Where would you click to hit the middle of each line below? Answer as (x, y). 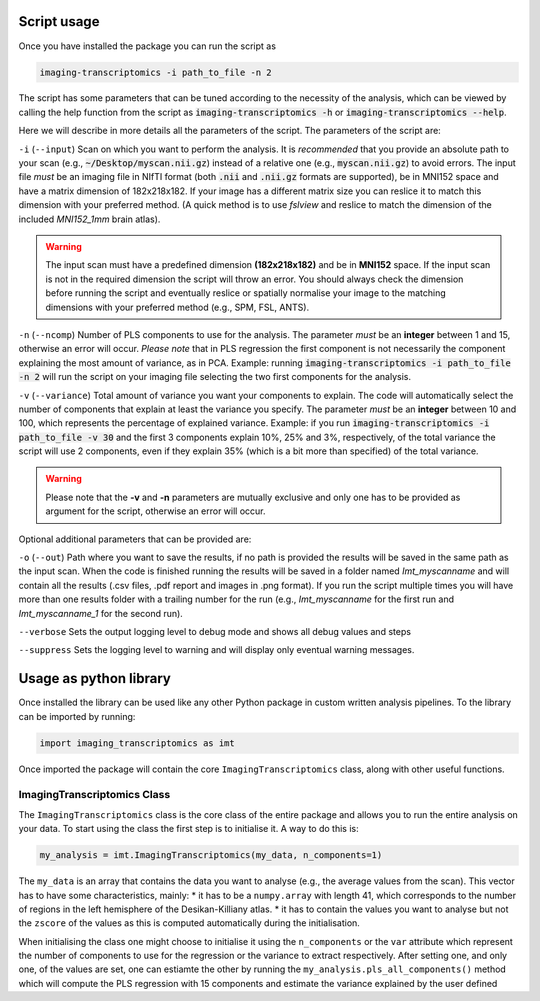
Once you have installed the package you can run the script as (147, 46)
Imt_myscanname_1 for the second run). (101, 613)
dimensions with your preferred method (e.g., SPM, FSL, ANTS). (177, 307)
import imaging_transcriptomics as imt (137, 743)
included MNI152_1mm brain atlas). (89, 219)
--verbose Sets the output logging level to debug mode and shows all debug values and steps (215, 631)
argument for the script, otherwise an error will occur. (155, 511)
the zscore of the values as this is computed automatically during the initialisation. (189, 923)
